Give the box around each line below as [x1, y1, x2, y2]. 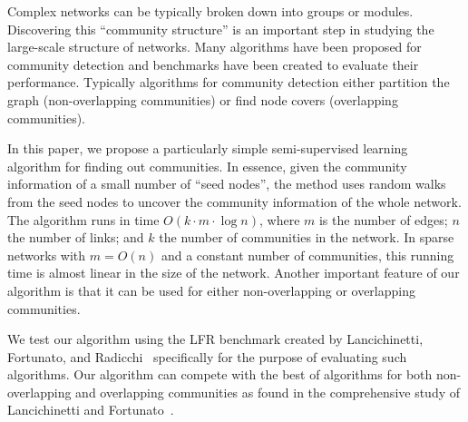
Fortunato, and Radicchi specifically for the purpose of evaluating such [7, 347, 407, 366]
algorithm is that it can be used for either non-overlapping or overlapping [7, 280, 415, 299]
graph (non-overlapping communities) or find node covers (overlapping [7, 90, 398, 109]
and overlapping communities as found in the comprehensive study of [75, 382, 461, 401]
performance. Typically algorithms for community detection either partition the [7, 73, 450, 92]
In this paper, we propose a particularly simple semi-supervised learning [7, 139, 408, 158]
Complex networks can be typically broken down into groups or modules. [7, 2, 414, 20]
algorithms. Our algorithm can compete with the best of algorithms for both [7, 365, 433, 384]
